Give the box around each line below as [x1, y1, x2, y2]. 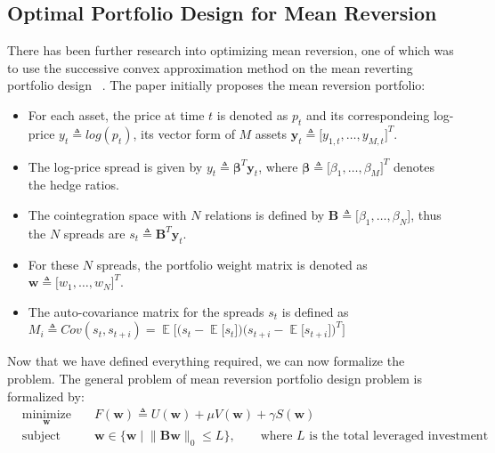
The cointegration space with [28, 205, 187, 223]
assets [255, 124, 288, 142]
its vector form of [140, 124, 235, 142]
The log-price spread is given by [28, 157, 203, 175]
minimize [21, 409, 71, 422]
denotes [393, 157, 434, 175]
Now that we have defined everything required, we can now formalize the [7, 352, 405, 370]
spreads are [63, 223, 126, 242]
